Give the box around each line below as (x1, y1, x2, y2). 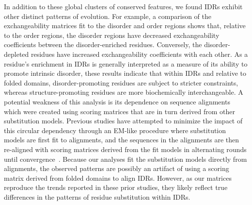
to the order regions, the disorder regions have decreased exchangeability (4, 30, 220, 40)
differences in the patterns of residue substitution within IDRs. (4, 191, 190, 202)
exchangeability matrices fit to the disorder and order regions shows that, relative (4, 20, 246, 31)
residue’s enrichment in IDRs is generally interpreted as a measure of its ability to (4, 58, 248, 68)
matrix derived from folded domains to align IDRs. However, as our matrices (4, 172, 232, 183)
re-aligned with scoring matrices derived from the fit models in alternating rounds (4, 144, 247, 154)
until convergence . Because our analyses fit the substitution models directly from (4, 154, 247, 164)
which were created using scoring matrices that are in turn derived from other (4, 106, 235, 116)
